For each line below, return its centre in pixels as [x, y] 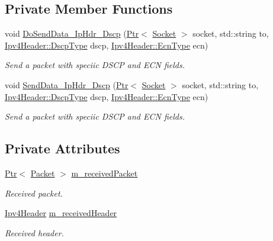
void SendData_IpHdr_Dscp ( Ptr [67, 84]
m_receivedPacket [105, 173]
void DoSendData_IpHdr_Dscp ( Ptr [72, 33]
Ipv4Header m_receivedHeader [61, 213]
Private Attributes [62, 148]
